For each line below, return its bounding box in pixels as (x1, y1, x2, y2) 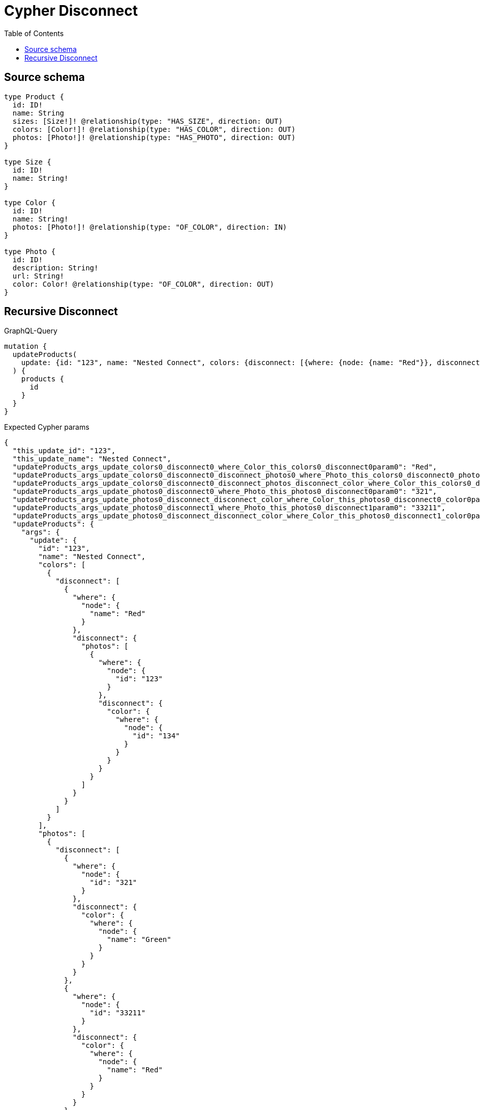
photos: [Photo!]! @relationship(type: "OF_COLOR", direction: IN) (12, 223, 287, 231)
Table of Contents (4, 29, 64, 38)
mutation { (4, 342, 47, 351)
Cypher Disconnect (4, 2, 138, 19)
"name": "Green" (107, 935, 171, 944)
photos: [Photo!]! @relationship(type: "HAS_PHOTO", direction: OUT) (12, 133, 296, 142)
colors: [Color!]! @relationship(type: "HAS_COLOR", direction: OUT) (12, 125, 296, 133)
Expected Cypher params (4, 423, 89, 432)
